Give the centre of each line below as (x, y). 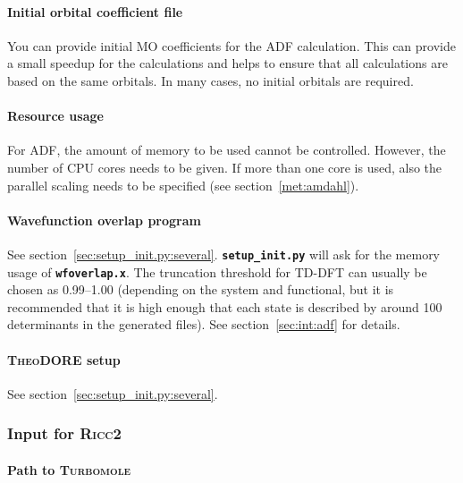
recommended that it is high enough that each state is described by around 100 (225, 306)
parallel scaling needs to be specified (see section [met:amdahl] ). (183, 185)
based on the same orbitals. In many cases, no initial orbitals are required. (210, 80)
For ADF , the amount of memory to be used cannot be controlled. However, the (227, 150)
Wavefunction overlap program (104, 220)
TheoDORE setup (64, 359)
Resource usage (55, 116)
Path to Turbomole (69, 469)
